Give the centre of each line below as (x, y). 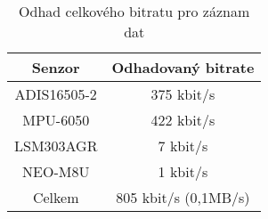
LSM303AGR (56, 146)
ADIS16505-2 (56, 94)
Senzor (56, 67)
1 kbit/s (183, 171)
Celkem (56, 197)
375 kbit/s (183, 94)
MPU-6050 (56, 120)
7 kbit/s (183, 146)
